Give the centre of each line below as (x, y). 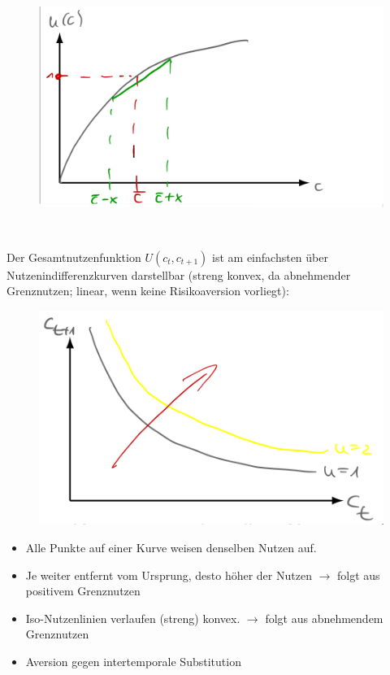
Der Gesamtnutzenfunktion (74, 257)
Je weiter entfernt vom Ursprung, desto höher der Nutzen (169, 575)
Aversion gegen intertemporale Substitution (133, 662)
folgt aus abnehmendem (324, 618)
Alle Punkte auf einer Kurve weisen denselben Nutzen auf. (171, 548)
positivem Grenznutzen (83, 591)
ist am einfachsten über (270, 257)
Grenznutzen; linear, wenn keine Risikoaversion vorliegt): (148, 291)
